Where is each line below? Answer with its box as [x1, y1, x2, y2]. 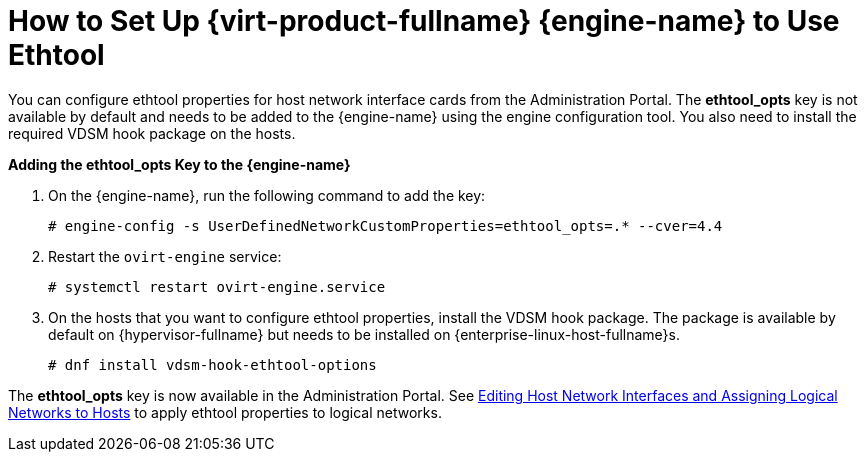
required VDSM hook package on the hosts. [8, 124, 296, 142]
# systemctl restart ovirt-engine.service [48, 278, 386, 295]
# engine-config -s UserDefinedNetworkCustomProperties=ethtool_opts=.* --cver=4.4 [48, 217, 723, 234]
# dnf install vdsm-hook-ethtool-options [48, 356, 377, 373]
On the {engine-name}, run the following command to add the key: [48, 186, 486, 204]
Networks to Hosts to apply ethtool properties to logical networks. [8, 403, 442, 421]
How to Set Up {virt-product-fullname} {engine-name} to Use [8, 4, 840, 38]
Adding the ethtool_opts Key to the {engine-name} [8, 155, 351, 173]
